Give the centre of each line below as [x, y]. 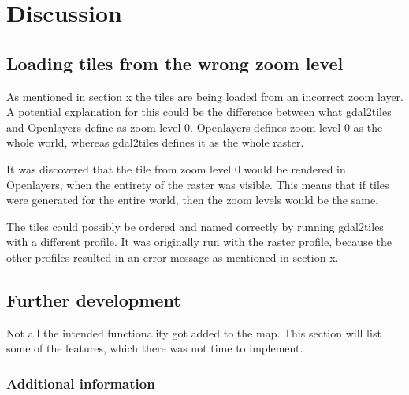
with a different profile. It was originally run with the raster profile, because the [199, 242]
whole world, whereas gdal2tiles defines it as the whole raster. [155, 142]
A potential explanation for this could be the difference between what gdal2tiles [199, 112]
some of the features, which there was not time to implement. [155, 348]
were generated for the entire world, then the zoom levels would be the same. [193, 200]
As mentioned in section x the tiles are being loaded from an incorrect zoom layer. [205, 96]
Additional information [81, 383]
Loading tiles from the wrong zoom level [175, 63]
